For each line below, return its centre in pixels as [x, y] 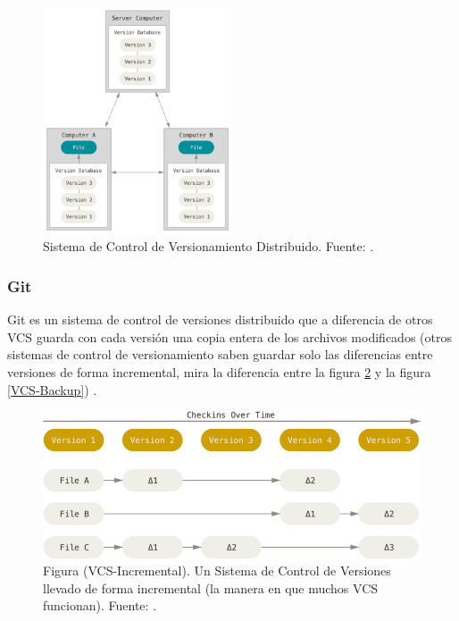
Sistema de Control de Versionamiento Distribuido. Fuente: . [209, 246]
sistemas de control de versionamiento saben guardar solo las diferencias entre [220, 354]
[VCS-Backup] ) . [52, 389]
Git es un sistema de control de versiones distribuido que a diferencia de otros [220, 319]
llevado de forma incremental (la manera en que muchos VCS [211, 587]
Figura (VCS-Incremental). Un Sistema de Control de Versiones [217, 571]
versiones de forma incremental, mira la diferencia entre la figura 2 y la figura [219, 372]
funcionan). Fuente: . [100, 605]
